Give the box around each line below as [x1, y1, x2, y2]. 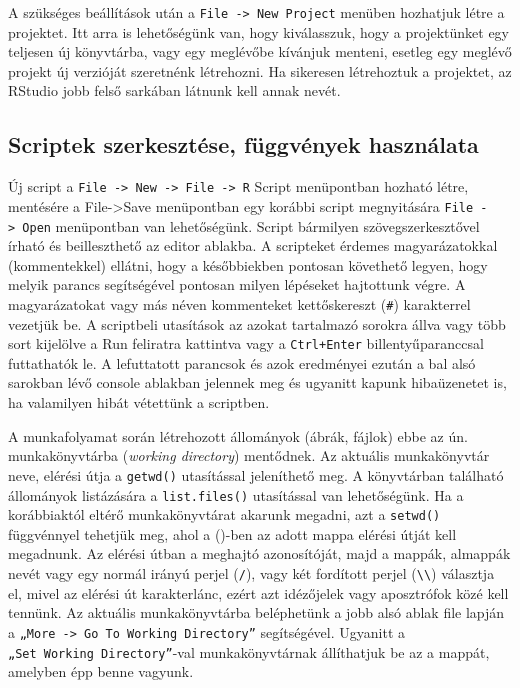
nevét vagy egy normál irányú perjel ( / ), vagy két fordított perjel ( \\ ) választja [8, 563, 495, 584]
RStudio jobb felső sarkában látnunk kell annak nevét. [8, 80, 341, 101]
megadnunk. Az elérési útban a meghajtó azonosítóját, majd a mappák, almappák [8, 543, 511, 564]
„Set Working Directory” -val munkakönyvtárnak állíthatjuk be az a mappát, [8, 641, 490, 662]
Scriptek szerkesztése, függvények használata [8, 129, 479, 160]
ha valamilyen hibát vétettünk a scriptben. [8, 392, 270, 413]
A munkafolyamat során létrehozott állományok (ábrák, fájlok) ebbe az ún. [8, 425, 468, 446]
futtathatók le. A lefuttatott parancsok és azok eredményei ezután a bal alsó [8, 352, 476, 373]
